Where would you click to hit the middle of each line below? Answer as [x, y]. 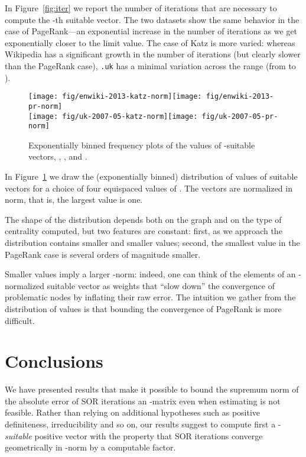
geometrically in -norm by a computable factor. [90, 447]
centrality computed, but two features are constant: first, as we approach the [144, 231]
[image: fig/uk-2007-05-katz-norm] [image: [113, 116]
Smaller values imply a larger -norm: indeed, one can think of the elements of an [150, 274]
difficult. [20, 320]
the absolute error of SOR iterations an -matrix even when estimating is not [143, 401]
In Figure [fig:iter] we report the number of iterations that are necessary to [141, 8]
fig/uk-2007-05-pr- [240, 116]
